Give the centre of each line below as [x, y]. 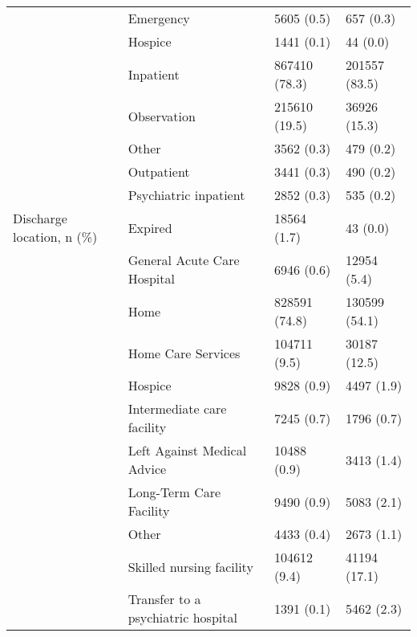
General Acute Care [184, 260]
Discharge [40, 218]
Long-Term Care [174, 492]
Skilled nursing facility [190, 566]
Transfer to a [164, 599]
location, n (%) [55, 237]
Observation [162, 116]
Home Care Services [184, 353]
